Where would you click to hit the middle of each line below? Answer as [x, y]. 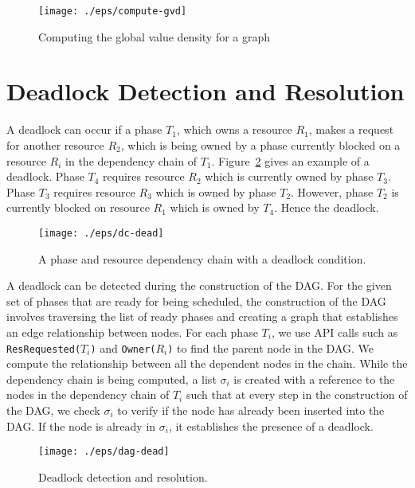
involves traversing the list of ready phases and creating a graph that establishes [202, 316]
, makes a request [351, 129]
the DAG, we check [53, 410]
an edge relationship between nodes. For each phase [132, 332]
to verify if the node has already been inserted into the [251, 410]
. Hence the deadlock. [327, 207]
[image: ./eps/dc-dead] [101, 233]
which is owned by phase [216, 191]
